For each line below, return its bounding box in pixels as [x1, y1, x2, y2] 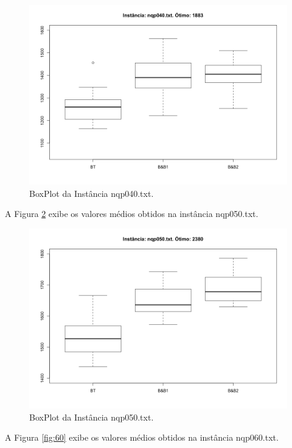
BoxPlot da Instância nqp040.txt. [29, 187, 154, 199]
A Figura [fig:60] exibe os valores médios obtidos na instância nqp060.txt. [5, 431, 279, 444]
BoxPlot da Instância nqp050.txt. [29, 410, 154, 423]
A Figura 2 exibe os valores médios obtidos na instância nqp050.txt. [5, 207, 259, 220]
